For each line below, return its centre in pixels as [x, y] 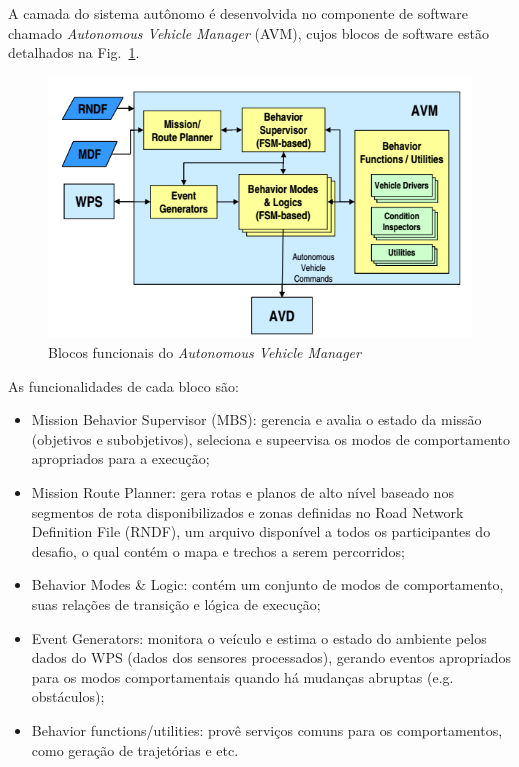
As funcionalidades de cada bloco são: [123, 385]
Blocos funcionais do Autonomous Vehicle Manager [204, 352]
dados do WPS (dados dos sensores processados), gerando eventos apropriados [271, 657]
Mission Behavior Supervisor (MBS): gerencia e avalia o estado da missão [256, 419]
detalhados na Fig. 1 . [74, 52]
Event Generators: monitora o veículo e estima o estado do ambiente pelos [259, 637]
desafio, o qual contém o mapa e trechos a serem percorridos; [218, 550]
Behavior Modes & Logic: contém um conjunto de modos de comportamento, [267, 584]
